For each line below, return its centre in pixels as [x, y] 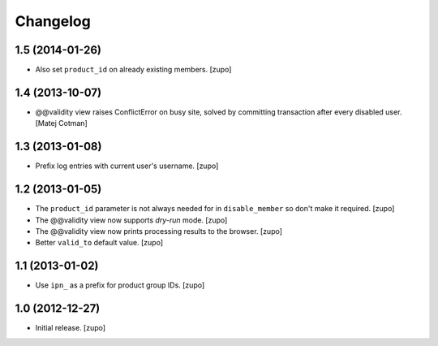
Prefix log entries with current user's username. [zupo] [127, 166]
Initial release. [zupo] [70, 328]
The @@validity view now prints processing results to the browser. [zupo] [159, 231]
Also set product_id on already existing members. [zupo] [133, 70]
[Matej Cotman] [62, 123]
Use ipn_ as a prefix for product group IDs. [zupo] [120, 285]
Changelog [53, 21]
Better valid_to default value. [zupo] [99, 243]
